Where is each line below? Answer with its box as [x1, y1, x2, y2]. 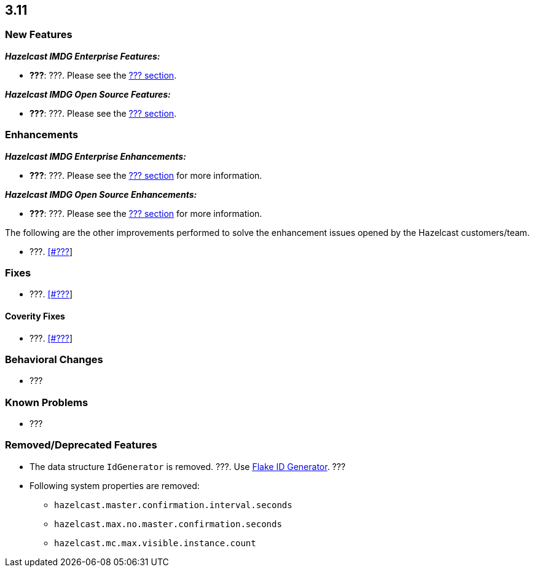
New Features [5, 28, 73, 41]
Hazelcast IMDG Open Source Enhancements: [5, 189, 197, 200]
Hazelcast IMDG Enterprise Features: [5, 50, 160, 61]
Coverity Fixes [5, 310, 65, 321]
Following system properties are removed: [29, 480, 200, 491]
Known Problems [5, 396, 88, 409]
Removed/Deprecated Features [5, 439, 157, 452]
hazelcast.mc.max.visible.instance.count [54, 538, 256, 548]
